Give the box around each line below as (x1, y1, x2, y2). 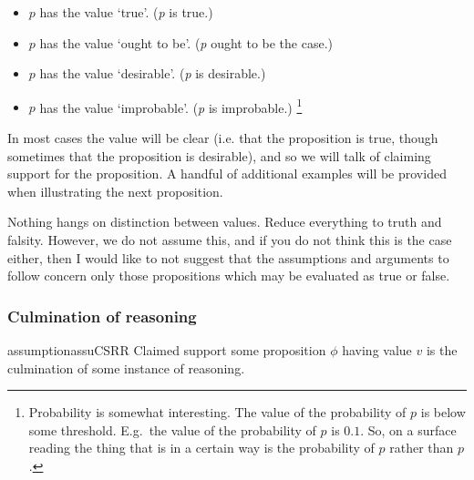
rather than (389, 438, 454, 457)
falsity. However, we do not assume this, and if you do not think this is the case (7, 230, 452, 249)
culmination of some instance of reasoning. (7, 358, 245, 377)
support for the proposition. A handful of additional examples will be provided (7, 164, 447, 183)
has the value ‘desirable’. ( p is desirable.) (39, 64, 266, 83)
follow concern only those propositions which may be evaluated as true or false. (7, 266, 450, 285)
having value (342, 341, 412, 359)
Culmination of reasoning (7, 304, 197, 327)
